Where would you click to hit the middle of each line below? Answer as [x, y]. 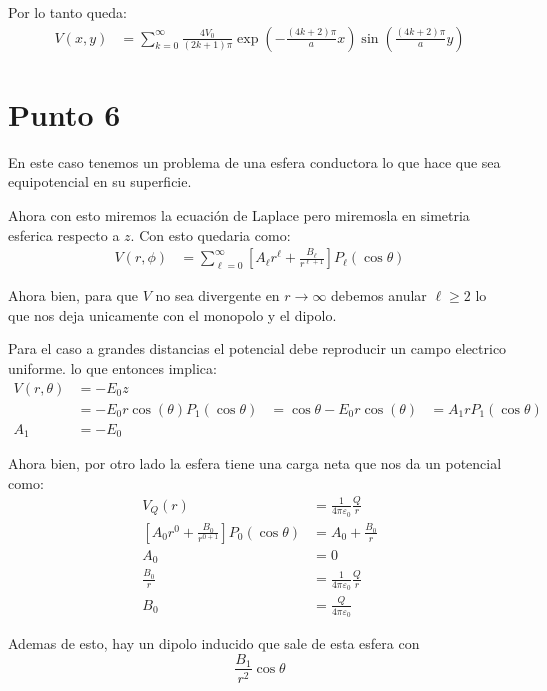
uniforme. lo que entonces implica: [112, 367]
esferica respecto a [64, 234]
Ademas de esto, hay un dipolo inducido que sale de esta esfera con [214, 642]
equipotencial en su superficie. [100, 181]
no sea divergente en [217, 295]
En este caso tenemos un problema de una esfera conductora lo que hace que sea [254, 161]
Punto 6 [64, 113]
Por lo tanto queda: [67, 12]
